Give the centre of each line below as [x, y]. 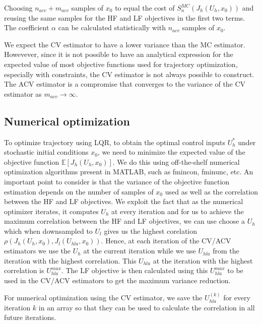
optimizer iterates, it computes [51, 211]
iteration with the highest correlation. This [70, 260]
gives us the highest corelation [151, 231]
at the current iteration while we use [140, 251]
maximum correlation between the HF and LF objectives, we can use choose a [124, 221]
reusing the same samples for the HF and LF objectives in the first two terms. [125, 17]
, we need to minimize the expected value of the [171, 152]
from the [226, 251]
